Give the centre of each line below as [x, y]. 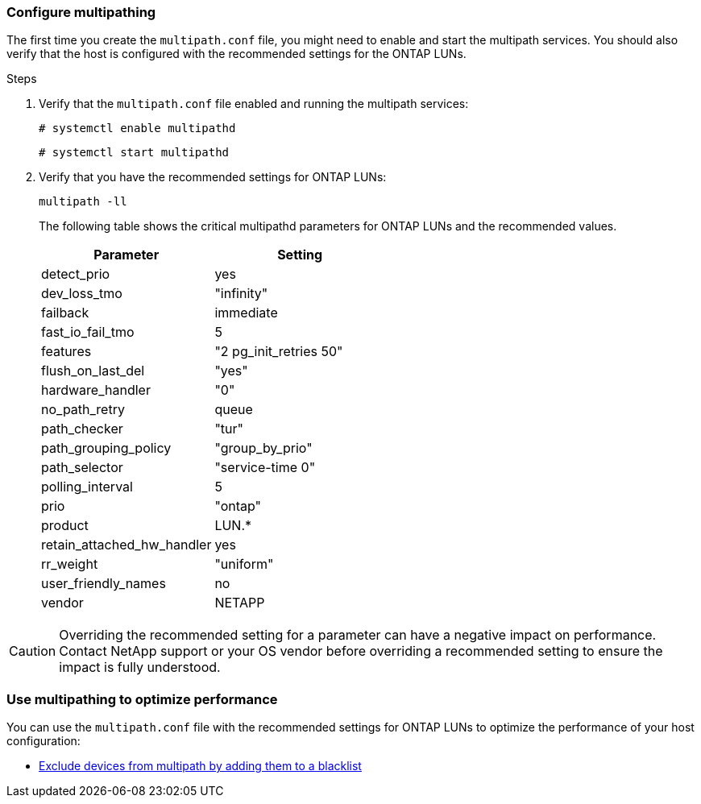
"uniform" [244, 564]
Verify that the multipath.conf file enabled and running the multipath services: [254, 104]
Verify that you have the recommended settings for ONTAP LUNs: [213, 177]
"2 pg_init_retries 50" [279, 352]
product [65, 526]
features [66, 352]
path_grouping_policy [106, 448]
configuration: [44, 741]
